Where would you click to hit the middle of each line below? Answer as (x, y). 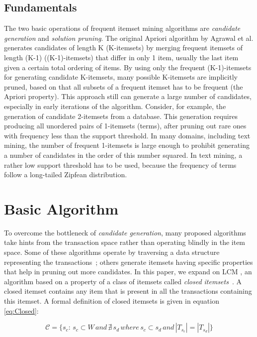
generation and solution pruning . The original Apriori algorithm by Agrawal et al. (129, 38)
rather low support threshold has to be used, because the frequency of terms (120, 165)
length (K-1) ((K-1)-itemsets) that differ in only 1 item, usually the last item (121, 57)
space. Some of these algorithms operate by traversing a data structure (112, 252)
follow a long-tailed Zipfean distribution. (66, 174)
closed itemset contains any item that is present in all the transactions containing (128, 291)
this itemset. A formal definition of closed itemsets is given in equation (112, 300)
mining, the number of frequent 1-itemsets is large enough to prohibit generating (127, 145)
